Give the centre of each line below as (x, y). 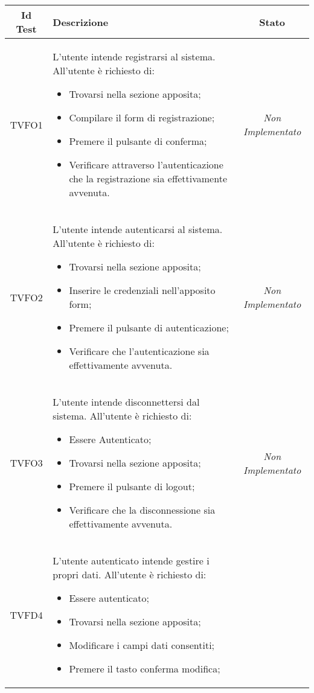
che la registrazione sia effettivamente (148, 178)
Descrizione (81, 22)
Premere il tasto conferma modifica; (145, 669)
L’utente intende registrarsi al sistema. (134, 56)
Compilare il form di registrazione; (142, 117)
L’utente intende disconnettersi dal (126, 402)
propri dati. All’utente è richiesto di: (130, 574)
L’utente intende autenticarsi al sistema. (138, 229)
